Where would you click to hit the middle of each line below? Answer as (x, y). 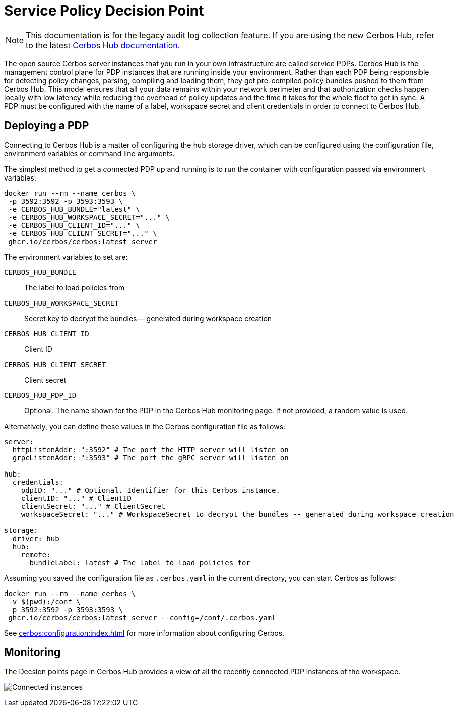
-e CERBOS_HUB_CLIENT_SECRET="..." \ (83, 233)
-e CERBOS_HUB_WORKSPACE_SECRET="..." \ (89, 217)
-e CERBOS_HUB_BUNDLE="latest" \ (74, 209)
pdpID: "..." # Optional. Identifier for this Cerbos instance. (150, 490)
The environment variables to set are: (66, 257)
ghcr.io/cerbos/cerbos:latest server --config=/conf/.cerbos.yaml (142, 617)
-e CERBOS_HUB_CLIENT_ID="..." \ (74, 225)
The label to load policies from (75, 287)
